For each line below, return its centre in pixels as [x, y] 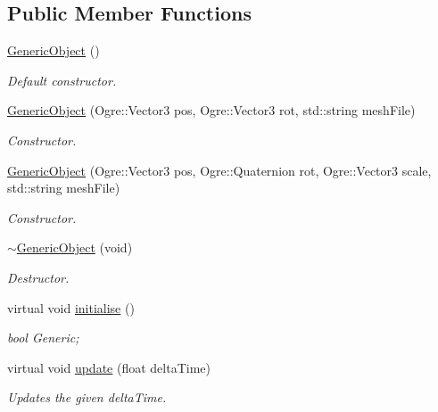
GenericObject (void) [74, 247]
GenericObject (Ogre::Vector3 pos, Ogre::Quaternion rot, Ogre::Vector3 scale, [219, 170]
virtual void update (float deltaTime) [109, 367]
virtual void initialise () [71, 307]
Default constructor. [62, 80]
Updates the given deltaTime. [87, 397]
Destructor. [38, 277]
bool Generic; [43, 338]
